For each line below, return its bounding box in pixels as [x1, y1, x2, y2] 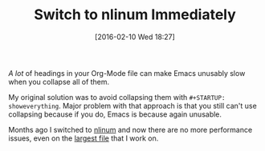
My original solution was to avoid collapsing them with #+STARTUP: [8, 92, 226, 101]
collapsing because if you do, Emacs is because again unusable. [8, 109, 222, 119]
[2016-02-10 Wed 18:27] [95, 32, 175, 42]
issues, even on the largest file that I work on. [8, 133, 159, 143]
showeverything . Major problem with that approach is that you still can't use [8, 101, 257, 110]
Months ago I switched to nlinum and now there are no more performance [8, 125, 253, 134]
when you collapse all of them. [8, 77, 110, 86]
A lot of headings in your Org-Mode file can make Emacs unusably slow [8, 68, 246, 77]
